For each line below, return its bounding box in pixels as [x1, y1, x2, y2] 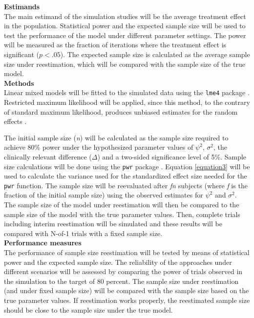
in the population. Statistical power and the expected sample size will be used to [4, 20, 246, 31]
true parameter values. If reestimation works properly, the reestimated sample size [4, 295, 250, 305]
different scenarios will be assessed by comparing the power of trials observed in [4, 266, 243, 277]
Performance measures [4, 238, 82, 248]
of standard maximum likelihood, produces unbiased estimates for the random [4, 106, 238, 117]
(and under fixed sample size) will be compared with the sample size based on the [4, 285, 249, 296]
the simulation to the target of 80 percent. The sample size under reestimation [4, 276, 239, 286]
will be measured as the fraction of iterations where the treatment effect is [4, 40, 227, 50]
